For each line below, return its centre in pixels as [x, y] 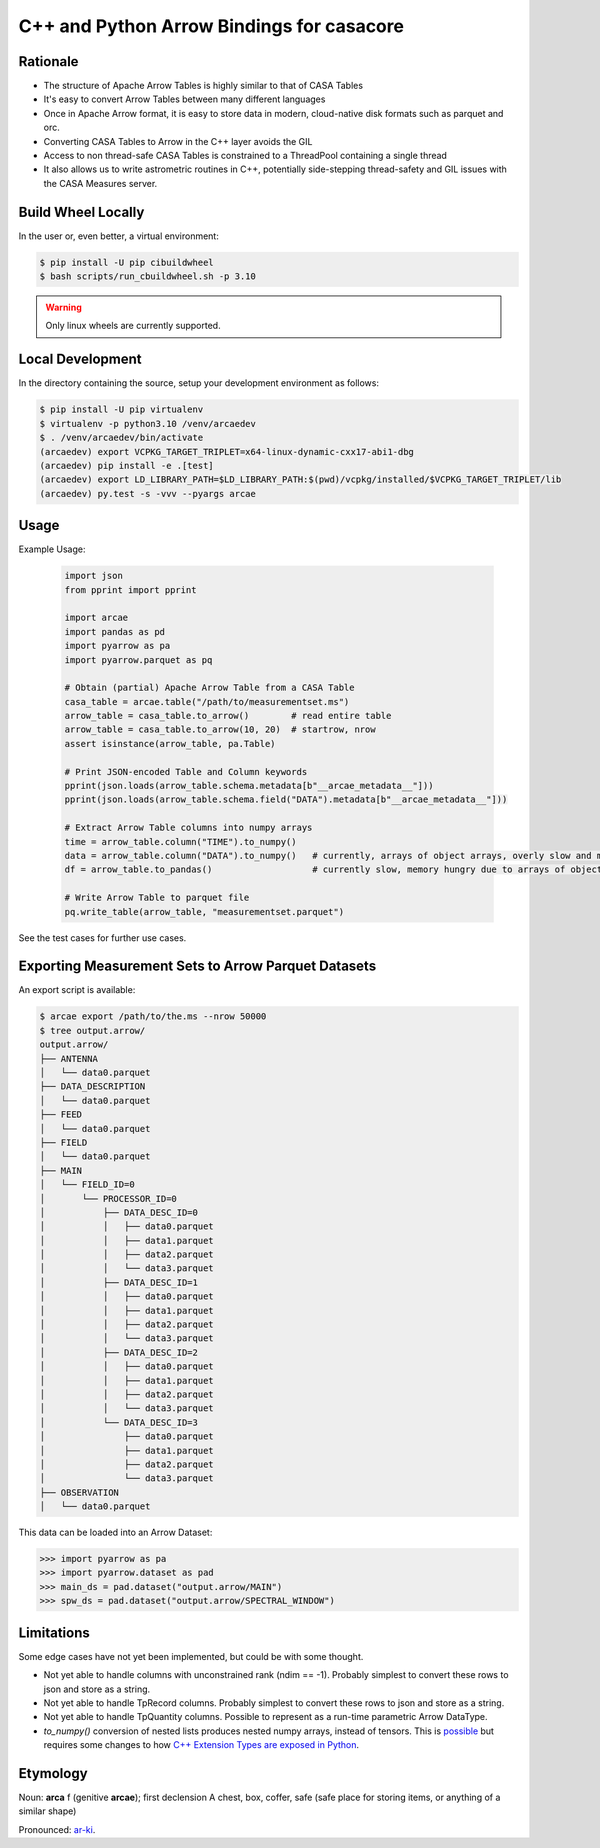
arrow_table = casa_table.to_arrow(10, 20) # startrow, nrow [220, 729]
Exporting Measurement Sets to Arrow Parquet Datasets [197, 966]
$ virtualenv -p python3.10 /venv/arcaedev [148, 423]
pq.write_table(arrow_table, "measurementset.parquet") [204, 911]
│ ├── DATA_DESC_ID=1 [119, 1282]
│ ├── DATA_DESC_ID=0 [119, 1212]
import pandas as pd [114, 631]
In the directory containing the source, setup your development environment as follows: [199, 383]
